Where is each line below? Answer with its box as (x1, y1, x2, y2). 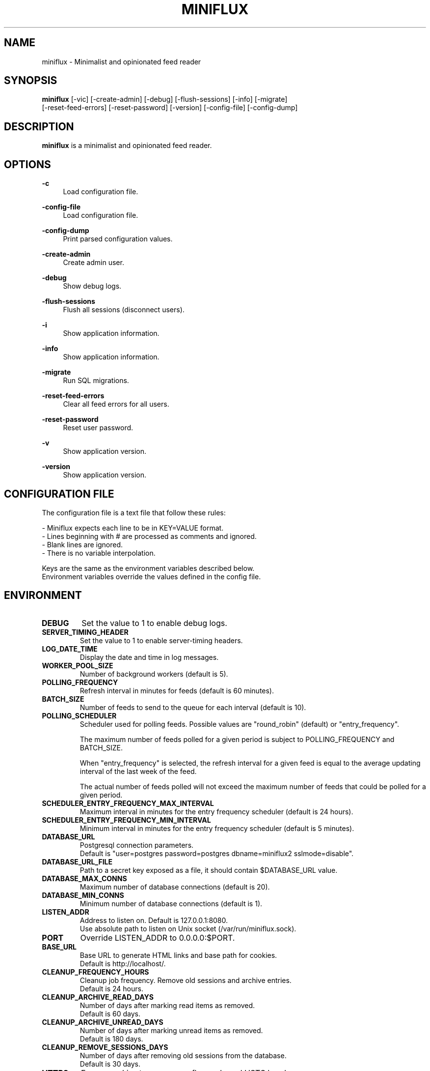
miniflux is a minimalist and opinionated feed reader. (42, 141, 212, 150)
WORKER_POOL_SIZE (42, 661, 113, 670)
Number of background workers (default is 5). (80, 669, 228, 678)
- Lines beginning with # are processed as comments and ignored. (42, 532, 257, 540)
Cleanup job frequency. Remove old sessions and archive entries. (80, 976, 292, 984)
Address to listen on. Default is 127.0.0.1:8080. (80, 916, 228, 924)
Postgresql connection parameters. (80, 840, 194, 849)
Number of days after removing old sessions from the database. (80, 1051, 287, 1060)
